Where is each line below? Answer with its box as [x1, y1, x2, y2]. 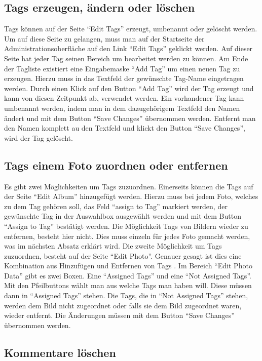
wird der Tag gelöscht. [4, 132, 73, 143]
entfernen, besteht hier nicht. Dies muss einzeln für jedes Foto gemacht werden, [4, 230, 250, 241]
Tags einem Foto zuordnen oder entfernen [4, 157, 228, 173]
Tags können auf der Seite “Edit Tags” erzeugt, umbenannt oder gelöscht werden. [4, 23, 257, 34]
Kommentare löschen [4, 344, 116, 360]
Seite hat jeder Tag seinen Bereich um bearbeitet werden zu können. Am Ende [4, 53, 248, 63]
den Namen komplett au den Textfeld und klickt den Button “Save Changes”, [4, 123, 245, 133]
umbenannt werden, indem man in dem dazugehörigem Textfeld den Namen [4, 102, 240, 113]
